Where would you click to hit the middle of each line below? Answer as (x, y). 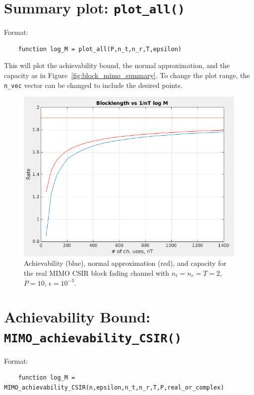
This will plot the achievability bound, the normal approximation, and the (117, 65)
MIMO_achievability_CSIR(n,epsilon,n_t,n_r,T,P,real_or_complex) (114, 387)
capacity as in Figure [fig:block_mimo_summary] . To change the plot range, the (127, 75)
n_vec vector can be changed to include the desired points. (93, 85)
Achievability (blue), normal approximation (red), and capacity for (125, 263)
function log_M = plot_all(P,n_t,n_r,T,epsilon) (100, 49)
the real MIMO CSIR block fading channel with (97, 273)
